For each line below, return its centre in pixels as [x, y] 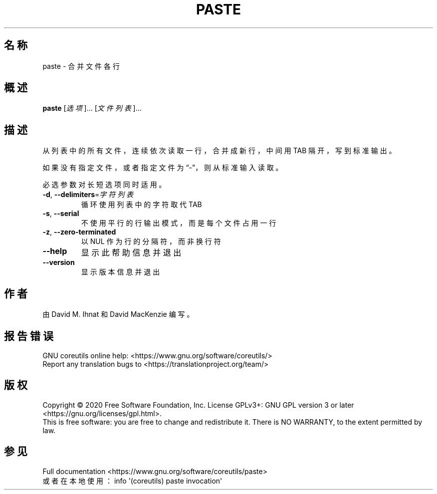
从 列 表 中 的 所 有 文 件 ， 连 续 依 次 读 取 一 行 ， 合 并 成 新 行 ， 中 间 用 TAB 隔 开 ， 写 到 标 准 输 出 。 [219, 151]
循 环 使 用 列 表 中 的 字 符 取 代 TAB [141, 205]
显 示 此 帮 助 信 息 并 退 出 [131, 253]
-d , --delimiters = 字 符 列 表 [88, 195]
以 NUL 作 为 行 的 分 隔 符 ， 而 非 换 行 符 [151, 242]
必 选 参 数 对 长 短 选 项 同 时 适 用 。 [104, 185]
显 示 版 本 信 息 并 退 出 [120, 272]
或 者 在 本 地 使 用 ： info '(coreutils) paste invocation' [132, 481]
